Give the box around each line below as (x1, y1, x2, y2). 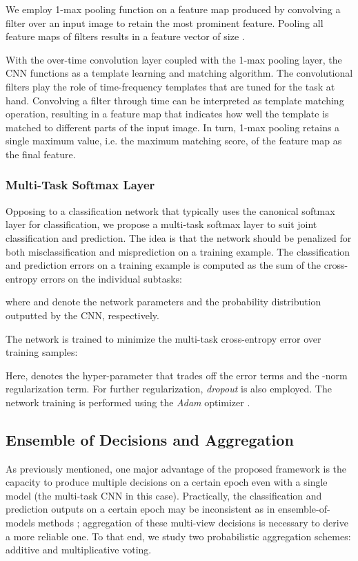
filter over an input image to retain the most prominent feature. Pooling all (6, 15, 324, 30)
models (6, 515, 35, 530)
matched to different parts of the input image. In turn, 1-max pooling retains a (6, 120, 340, 134)
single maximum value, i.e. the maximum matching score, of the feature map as (6, 133, 342, 148)
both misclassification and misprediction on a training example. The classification (6, 244, 350, 258)
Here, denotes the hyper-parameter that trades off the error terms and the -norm (6, 368, 348, 382)
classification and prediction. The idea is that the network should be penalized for (6, 230, 352, 245)
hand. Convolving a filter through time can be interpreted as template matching (6, 93, 344, 107)
